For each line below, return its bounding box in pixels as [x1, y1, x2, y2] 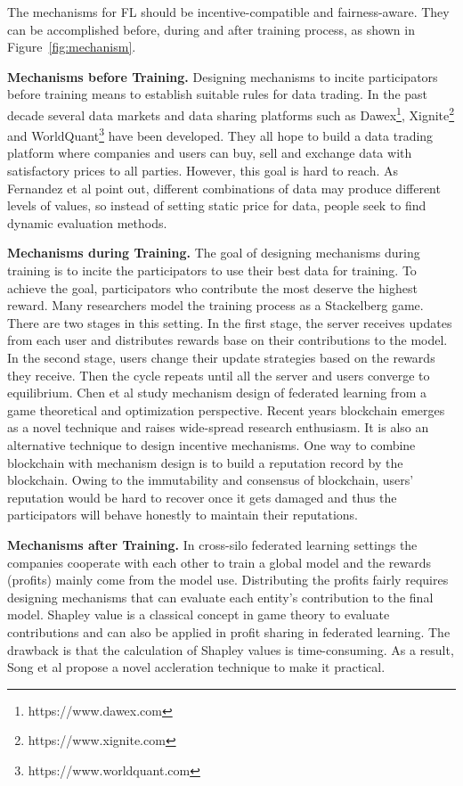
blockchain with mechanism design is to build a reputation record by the [7, 453, 403, 471]
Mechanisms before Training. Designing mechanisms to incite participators [7, 67, 438, 86]
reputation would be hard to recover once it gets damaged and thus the [7, 487, 397, 506]
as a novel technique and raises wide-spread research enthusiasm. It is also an [7, 418, 429, 437]
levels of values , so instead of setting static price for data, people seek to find [7, 196, 426, 215]
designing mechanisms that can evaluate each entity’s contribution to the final [7, 587, 434, 606]
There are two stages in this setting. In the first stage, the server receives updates [7, 313, 452, 332]
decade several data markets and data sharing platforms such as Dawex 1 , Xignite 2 [7, 102, 455, 124]
